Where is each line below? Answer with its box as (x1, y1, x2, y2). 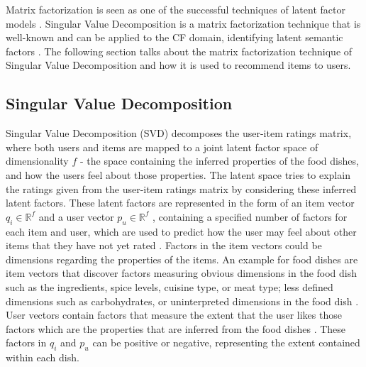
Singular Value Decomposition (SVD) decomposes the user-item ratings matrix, (6, 126, 352, 141)
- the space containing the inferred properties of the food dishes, (79, 153, 359, 168)
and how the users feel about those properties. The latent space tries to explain (6, 167, 350, 182)
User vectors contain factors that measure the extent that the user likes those (6, 307, 342, 322)
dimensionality (6, 153, 69, 168)
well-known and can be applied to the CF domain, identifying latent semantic (6, 30, 343, 45)
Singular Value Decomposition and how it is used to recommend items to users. (6, 57, 351, 72)
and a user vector (38, 209, 114, 224)
